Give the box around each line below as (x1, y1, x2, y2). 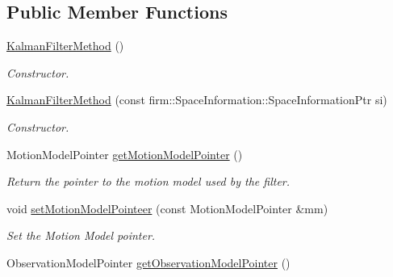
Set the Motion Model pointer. (6, 227, 156, 244)
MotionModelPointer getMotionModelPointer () (6, 145, 243, 162)
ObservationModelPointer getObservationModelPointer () (6, 254, 291, 271)
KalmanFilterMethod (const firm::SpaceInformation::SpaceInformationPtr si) (6, 91, 387, 108)
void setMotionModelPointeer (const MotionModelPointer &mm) (6, 199, 328, 216)
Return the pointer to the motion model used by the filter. (6, 173, 291, 190)
